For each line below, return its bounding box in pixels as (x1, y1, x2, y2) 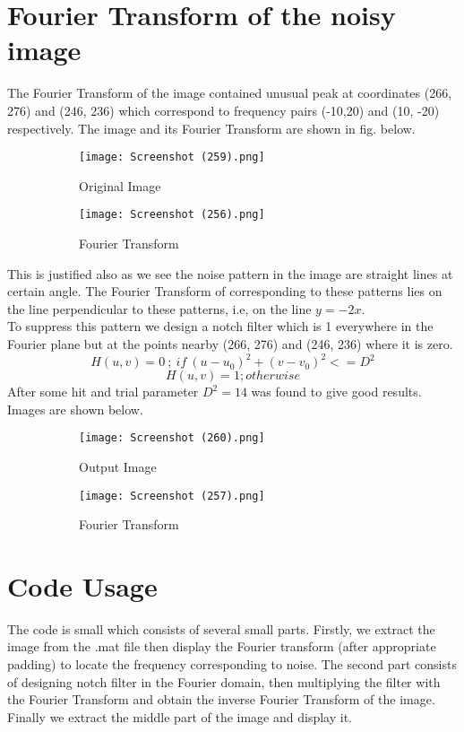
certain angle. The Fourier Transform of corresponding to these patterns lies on (7, 282, 443, 301)
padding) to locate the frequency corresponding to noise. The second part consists (7, 655, 457, 674)
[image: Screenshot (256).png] (79, 208, 265, 222)
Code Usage (7, 567, 158, 604)
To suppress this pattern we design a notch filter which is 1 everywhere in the (7, 317, 434, 335)
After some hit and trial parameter (7, 382, 199, 401)
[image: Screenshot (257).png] (79, 489, 265, 502)
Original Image (79, 176, 161, 195)
